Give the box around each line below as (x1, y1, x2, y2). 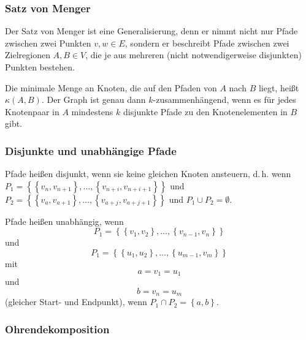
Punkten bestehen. (5, 61, 75, 73)
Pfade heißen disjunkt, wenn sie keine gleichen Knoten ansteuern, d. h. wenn (5, 167, 291, 180)
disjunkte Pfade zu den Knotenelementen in (123, 105, 288, 118)
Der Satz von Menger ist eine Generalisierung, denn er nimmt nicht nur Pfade (5, 25, 298, 37)
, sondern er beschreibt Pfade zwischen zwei (124, 36, 289, 49)
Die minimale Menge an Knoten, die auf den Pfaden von (5, 81, 217, 94)
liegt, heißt (258, 81, 299, 94)
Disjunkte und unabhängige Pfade (5, 143, 177, 158)
